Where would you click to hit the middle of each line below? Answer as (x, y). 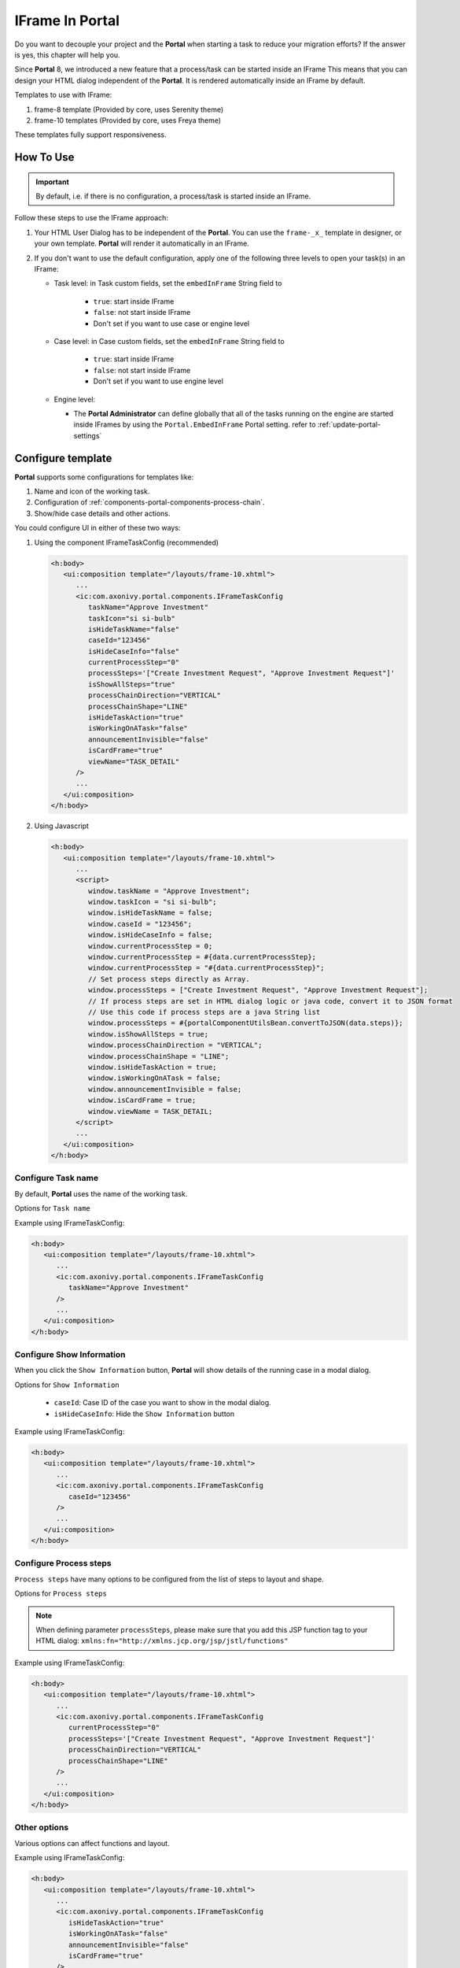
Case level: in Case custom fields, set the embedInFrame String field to (169, 341)
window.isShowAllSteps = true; (148, 1034)
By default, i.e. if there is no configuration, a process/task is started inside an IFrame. (173, 196)
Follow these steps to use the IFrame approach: (92, 218)
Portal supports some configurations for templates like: (104, 477)
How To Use (44, 157)
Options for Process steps (61, 1593)
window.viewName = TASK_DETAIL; (150, 1111)
